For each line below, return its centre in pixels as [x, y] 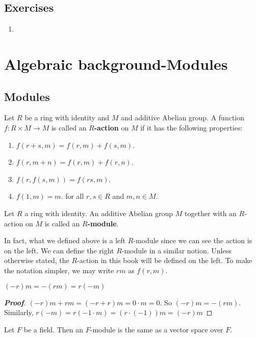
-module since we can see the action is [193, 240]
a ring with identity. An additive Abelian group [99, 213]
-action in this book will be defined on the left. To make [165, 260]
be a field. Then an [54, 329]
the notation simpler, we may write [59, 270]
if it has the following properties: [191, 127]
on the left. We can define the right [59, 250]
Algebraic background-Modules [116, 63]
